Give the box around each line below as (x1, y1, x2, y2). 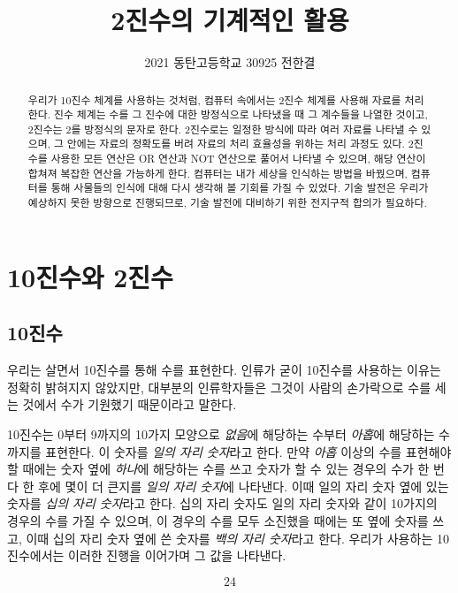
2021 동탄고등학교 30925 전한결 (144, 53, 316, 72)
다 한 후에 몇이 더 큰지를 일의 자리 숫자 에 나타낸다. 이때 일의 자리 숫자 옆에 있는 (7, 476, 449, 495)
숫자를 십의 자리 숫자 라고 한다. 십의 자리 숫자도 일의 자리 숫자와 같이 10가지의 (7, 494, 438, 513)
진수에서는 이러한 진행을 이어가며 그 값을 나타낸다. (7, 546, 286, 565)
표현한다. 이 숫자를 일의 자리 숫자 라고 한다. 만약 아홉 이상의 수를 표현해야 (45, 442, 452, 460)
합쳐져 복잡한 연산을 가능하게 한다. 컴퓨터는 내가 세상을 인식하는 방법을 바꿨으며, (27, 165, 408, 180)
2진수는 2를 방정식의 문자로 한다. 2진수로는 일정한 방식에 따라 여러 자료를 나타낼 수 (27, 121, 418, 136)
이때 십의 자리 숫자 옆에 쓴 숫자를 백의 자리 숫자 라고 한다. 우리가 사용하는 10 (26, 528, 449, 547)
